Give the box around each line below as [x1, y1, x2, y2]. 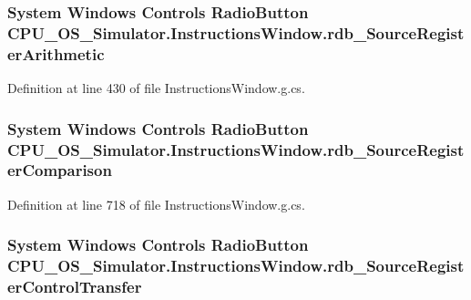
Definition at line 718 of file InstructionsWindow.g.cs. [7, 194, 305, 213]
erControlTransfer [7, 275, 142, 298]
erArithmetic [7, 42, 105, 65]
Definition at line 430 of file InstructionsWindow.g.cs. [7, 78, 305, 98]
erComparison [7, 159, 112, 181]
